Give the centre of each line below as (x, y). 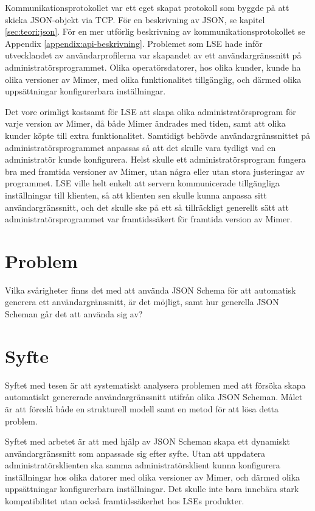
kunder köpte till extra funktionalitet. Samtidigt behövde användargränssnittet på (158, 135)
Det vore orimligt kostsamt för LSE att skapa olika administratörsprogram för (151, 111)
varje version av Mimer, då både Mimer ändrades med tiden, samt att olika (145, 123)
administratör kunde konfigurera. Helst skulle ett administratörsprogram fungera (155, 159)
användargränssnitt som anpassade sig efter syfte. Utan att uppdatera (135, 453)
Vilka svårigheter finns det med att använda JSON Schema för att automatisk (151, 290)
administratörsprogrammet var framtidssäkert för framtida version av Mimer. (149, 219)
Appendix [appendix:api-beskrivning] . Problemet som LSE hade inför (134, 43)
